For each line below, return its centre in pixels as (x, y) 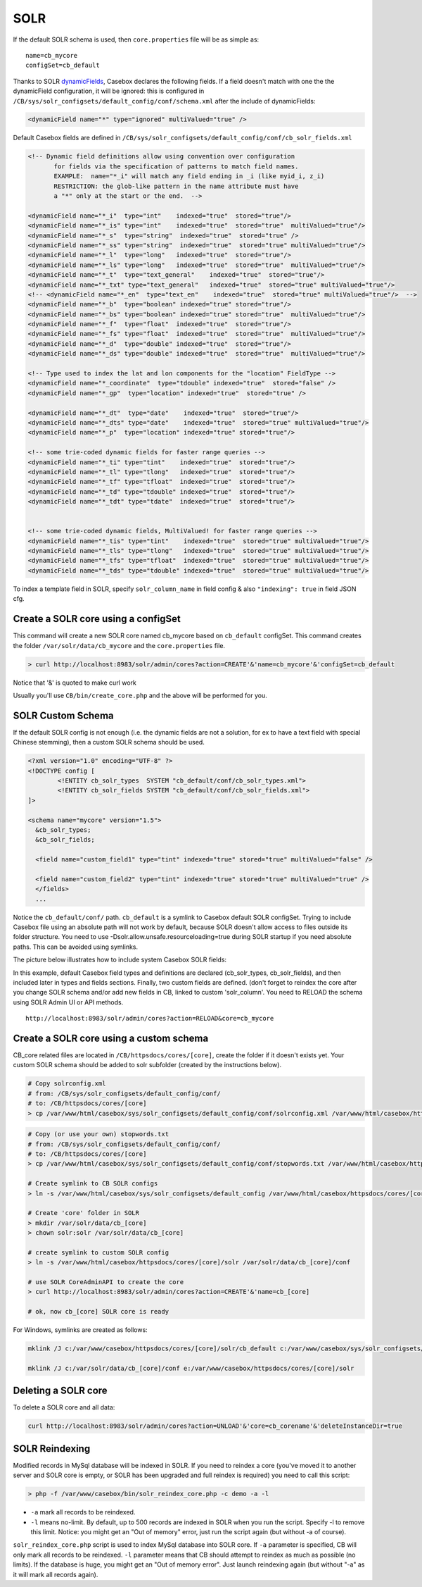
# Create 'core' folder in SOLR (84, 1213)
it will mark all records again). (56, 1574)
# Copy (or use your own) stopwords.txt (98, 1134)
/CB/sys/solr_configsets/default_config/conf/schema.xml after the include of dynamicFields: (164, 101)
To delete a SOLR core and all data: (64, 1407)
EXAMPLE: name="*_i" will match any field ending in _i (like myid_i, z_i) (189, 176)
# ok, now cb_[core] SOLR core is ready (98, 1312)
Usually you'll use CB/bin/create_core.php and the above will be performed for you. (140, 695)
